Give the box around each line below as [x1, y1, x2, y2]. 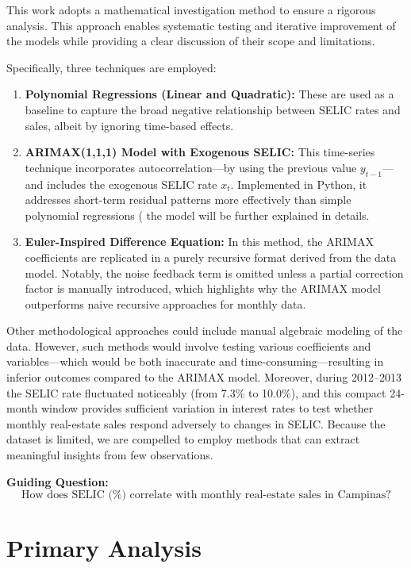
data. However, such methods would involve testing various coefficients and [6, 337, 371, 354]
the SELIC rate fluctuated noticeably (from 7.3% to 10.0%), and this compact [6, 384, 386, 401]
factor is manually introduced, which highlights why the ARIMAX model [25, 280, 381, 297]
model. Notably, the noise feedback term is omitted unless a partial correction [25, 264, 404, 281]
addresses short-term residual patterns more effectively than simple [25, 191, 351, 208]
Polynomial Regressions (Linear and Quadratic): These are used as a [25, 86, 394, 102]
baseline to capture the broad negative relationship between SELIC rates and [25, 101, 401, 117]
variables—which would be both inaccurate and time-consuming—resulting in [6, 353, 384, 370]
